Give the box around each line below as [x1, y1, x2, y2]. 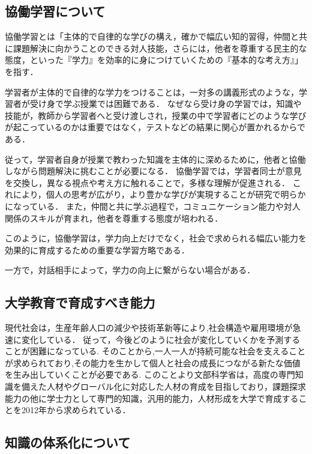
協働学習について [5, 2, 106, 20]
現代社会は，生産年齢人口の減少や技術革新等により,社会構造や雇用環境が [5, 321, 293, 334]
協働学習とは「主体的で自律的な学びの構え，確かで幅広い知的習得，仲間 [5, 30, 290, 43]
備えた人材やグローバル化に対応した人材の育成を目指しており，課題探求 [21, 380, 307, 393]
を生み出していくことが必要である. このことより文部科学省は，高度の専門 [5, 368, 295, 381]
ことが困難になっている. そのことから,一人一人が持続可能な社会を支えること [5, 345, 306, 357]
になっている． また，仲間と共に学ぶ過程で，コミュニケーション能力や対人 [5, 199, 301, 212]
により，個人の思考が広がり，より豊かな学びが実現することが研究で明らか [13, 188, 306, 201]
